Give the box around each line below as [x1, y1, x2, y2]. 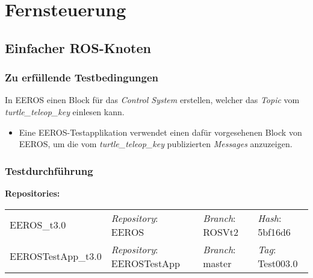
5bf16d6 [258, 224, 291, 239]
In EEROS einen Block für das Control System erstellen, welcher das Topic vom [5, 93, 300, 106]
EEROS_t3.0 [10, 218, 66, 232]
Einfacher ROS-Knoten [5, 38, 151, 57]
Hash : [258, 210, 282, 225]
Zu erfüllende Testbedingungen [5, 70, 159, 85]
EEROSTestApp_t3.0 [10, 249, 102, 264]
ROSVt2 [203, 224, 239, 239]
